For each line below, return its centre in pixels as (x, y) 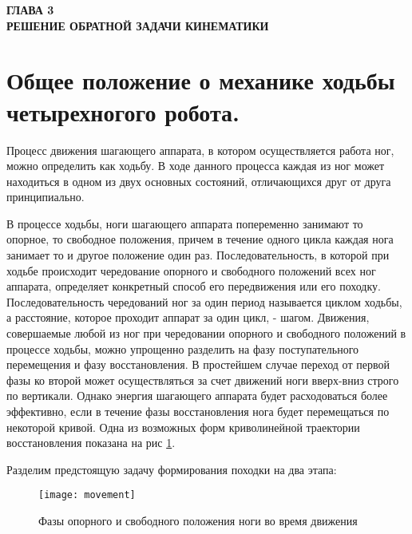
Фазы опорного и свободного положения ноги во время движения (198, 521)
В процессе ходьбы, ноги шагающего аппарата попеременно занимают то (185, 223)
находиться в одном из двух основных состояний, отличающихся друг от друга (199, 181)
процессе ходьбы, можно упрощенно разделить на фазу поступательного (183, 348)
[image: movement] (87, 495)
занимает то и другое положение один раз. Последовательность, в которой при (198, 255)
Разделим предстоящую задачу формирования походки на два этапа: (172, 469)
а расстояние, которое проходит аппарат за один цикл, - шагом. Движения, (188, 317)
